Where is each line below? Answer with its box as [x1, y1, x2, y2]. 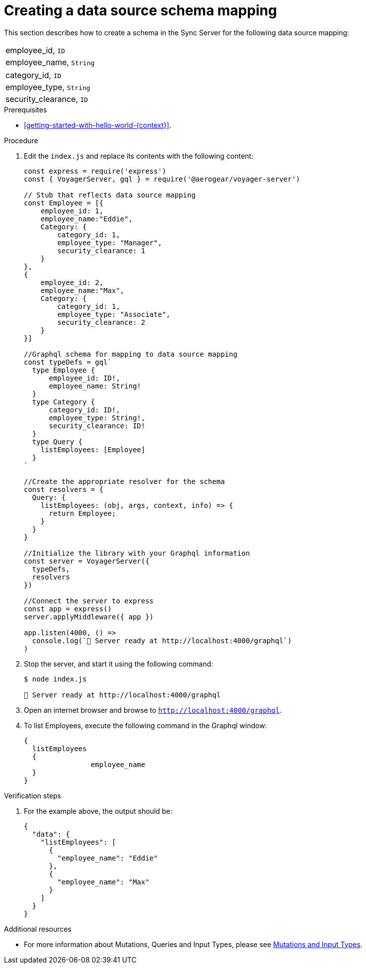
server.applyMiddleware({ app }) [24, 612, 154, 621]
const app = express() [24, 604, 112, 613]
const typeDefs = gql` [24, 358, 112, 366]
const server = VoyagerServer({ [24, 557, 149, 565]
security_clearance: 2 [57, 318, 146, 326]
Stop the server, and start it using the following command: [24, 659, 214, 668]
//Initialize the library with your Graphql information [24, 549, 250, 557]
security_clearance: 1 [57, 246, 146, 255]
